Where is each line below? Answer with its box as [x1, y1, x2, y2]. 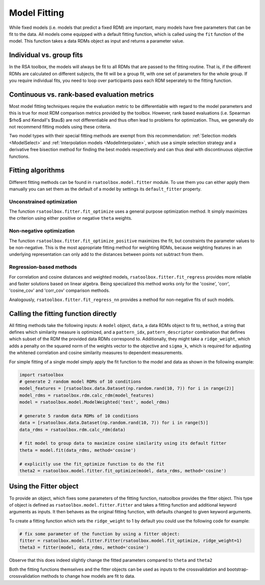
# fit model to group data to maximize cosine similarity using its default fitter [19, 440, 227, 446]
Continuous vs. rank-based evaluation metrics [9, 90, 154, 99]
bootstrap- [226, 566, 249, 572]
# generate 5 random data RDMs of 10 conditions [19, 413, 139, 419]
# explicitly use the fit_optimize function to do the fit [19, 461, 164, 467]
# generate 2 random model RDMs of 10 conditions [19, 379, 141, 384]
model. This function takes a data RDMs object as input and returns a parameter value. [9, 38, 185, 44]
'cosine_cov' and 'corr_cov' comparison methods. [9, 287, 110, 294]
